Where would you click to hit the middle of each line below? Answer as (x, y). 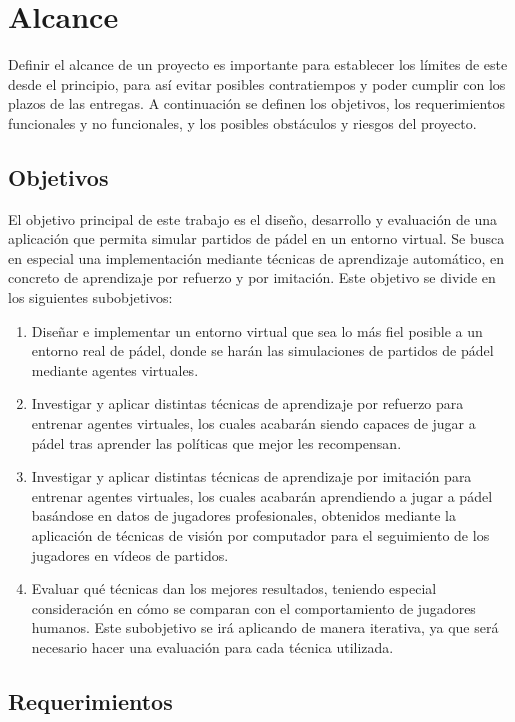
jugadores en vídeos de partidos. (130, 554)
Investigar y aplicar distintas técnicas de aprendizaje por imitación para (251, 476)
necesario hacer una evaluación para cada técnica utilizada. (212, 646)
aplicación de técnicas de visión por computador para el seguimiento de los (260, 535)
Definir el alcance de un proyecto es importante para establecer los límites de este (258, 64)
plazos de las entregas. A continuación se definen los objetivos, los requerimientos (256, 103)
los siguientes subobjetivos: (90, 297)
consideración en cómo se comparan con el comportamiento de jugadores (253, 607)
